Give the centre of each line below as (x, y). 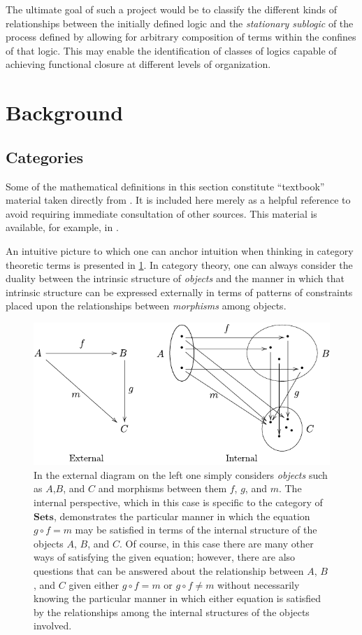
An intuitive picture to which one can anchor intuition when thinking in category (180, 250)
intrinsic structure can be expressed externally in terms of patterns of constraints (179, 292)
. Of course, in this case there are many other (217, 543)
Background (65, 112)
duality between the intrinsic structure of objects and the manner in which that (175, 278)
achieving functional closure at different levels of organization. (138, 64)
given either (94, 584)
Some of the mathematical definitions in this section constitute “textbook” (165, 186)
